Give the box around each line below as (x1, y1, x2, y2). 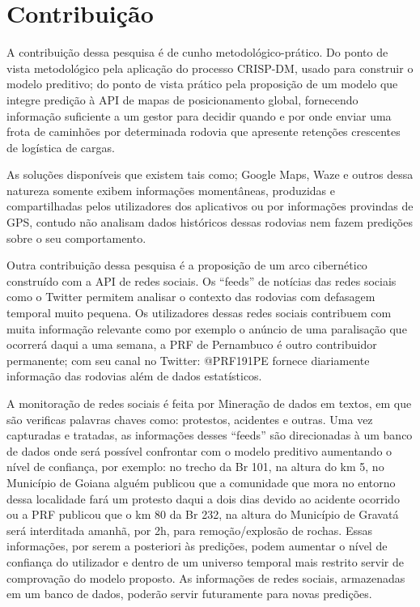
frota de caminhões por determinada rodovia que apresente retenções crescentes (6, 123, 401, 140)
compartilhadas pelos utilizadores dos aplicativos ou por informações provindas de (6, 197, 414, 214)
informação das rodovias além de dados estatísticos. (6, 367, 262, 384)
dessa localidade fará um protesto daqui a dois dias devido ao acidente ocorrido (6, 490, 400, 507)
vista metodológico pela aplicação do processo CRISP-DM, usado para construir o (6, 59, 414, 76)
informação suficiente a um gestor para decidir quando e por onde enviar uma (6, 107, 392, 124)
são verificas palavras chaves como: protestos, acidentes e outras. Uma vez (6, 410, 373, 427)
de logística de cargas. (6, 138, 115, 155)
